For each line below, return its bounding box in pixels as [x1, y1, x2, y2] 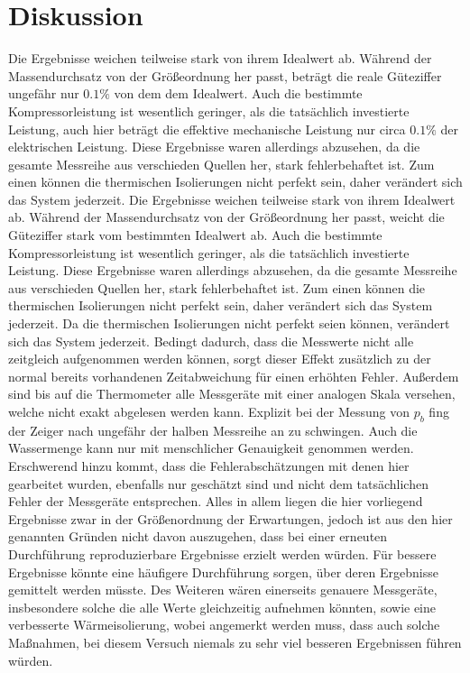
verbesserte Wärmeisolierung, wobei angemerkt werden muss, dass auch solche [8, 615, 440, 634]
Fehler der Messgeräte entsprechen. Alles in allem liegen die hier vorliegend [8, 492, 423, 511]
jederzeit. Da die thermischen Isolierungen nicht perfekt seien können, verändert [8, 314, 450, 333]
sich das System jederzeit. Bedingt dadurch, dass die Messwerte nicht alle [8, 331, 414, 350]
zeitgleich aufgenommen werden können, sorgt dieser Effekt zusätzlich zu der [8, 349, 431, 368]
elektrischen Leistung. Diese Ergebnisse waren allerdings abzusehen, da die [8, 137, 420, 156]
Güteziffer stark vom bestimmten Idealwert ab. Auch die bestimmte [8, 226, 382, 244]
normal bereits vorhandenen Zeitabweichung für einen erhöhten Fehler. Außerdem [8, 366, 459, 385]
